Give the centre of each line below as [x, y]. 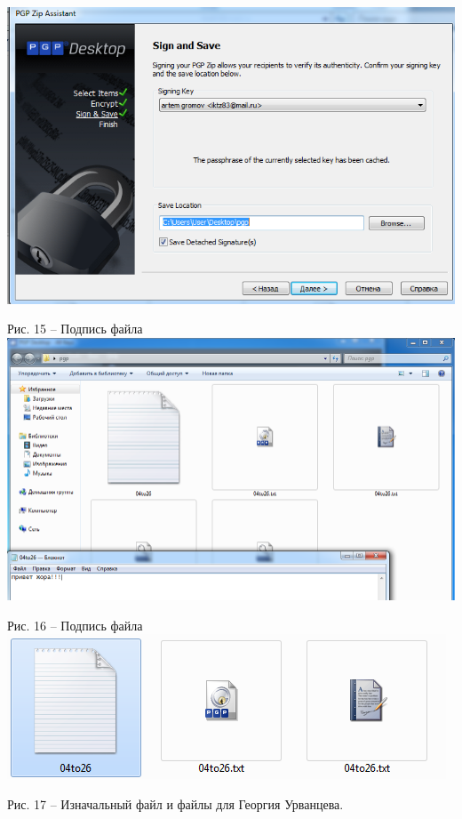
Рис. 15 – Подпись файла [75, 329]
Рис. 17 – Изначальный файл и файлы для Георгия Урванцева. [175, 804]
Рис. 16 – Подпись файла [75, 625]
